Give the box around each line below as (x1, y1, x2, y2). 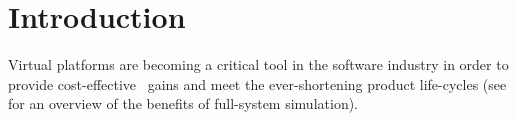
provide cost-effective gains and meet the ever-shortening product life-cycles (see (8, 73, 507, 94)
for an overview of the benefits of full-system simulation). (8, 93, 358, 114)
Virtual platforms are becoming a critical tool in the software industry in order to (8, 54, 509, 75)
